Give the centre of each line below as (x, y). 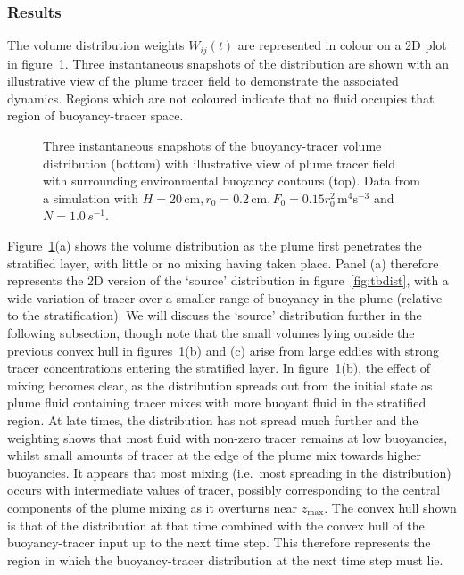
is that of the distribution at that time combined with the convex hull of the (216, 525)
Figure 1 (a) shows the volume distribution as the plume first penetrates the (215, 246)
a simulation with (91, 197)
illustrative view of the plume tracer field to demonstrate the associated (203, 81)
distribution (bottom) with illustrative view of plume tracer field (220, 163)
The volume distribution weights (96, 45)
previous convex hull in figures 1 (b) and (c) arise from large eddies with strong (224, 350)
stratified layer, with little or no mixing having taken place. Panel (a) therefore (223, 263)
